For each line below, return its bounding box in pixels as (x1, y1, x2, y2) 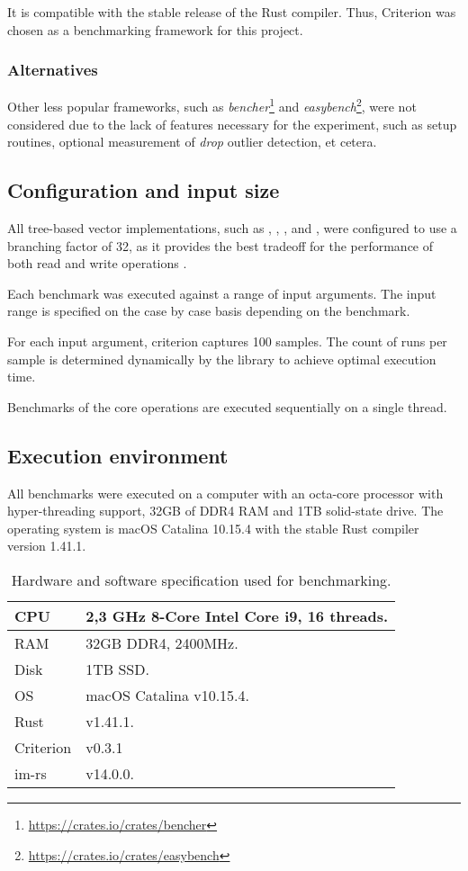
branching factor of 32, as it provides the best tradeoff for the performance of (7, 236, 434, 255)
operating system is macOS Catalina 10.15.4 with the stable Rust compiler (7, 518, 419, 537)
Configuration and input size (7, 176, 280, 204)
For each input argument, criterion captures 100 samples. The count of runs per (7, 332, 447, 351)
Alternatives (7, 58, 98, 81)
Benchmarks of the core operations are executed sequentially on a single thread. (7, 397, 447, 416)
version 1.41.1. (7, 536, 86, 555)
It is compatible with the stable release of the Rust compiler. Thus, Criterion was (7, 3, 456, 21)
